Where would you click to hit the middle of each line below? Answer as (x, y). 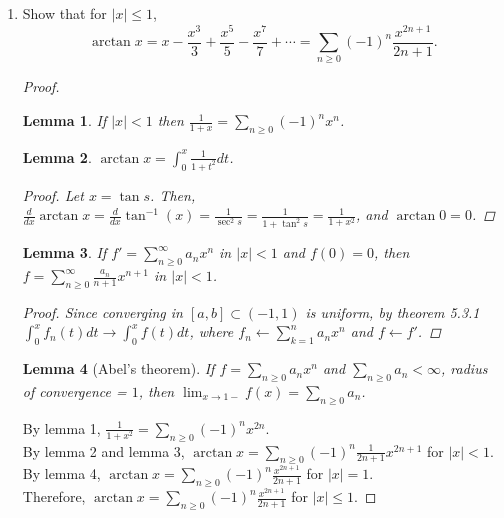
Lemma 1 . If (64, 120)
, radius (464, 368)
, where (211, 331)
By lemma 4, (61, 473)
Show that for (64, 13)
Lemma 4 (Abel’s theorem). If (118, 368)
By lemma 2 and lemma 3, (103, 450)
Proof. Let (53, 194)
